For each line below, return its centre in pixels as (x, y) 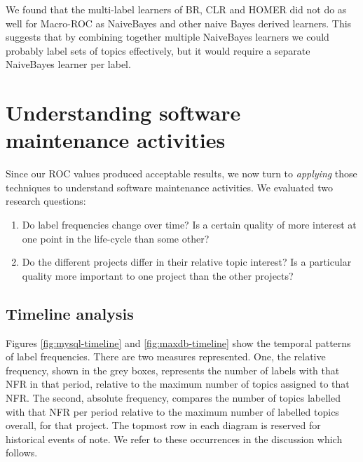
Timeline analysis (70, 313)
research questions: (46, 201)
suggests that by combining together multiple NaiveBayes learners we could (167, 37)
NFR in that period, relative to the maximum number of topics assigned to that (178, 384)
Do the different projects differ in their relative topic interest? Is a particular (187, 262)
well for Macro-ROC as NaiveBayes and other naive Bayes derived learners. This (179, 23)
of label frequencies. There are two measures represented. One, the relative (166, 356)
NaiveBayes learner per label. (68, 64)
